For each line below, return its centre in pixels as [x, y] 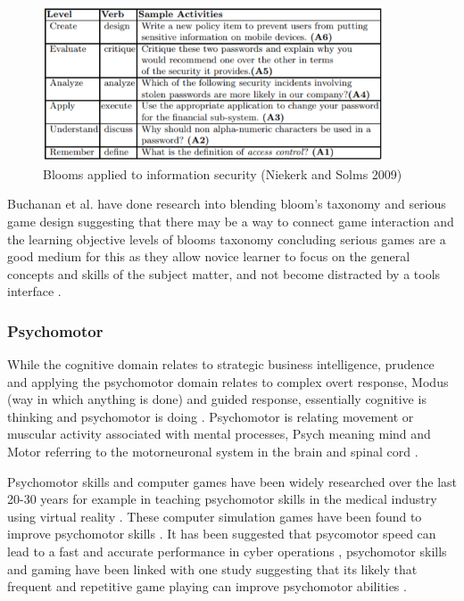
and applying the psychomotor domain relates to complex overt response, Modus [228, 381]
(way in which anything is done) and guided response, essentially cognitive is [217, 399]
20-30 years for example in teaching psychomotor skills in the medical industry [222, 499]
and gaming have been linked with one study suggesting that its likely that [212, 568]
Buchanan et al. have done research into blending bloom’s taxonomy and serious [227, 204]
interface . [34, 291]
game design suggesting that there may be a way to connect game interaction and [231, 221]
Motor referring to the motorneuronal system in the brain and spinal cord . [213, 452]
